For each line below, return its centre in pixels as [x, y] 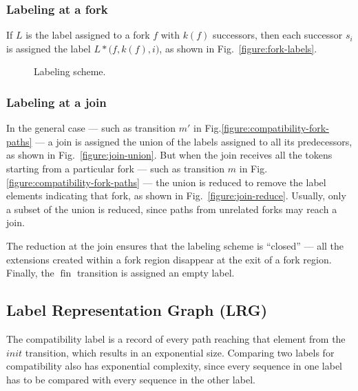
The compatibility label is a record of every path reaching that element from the [176, 338]
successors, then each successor [277, 35]
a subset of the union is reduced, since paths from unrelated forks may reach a [172, 209]
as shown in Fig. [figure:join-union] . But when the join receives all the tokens [169, 155]
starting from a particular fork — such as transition [116, 168]
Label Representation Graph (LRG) [137, 310]
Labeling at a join [56, 102]
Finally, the [30, 273]
